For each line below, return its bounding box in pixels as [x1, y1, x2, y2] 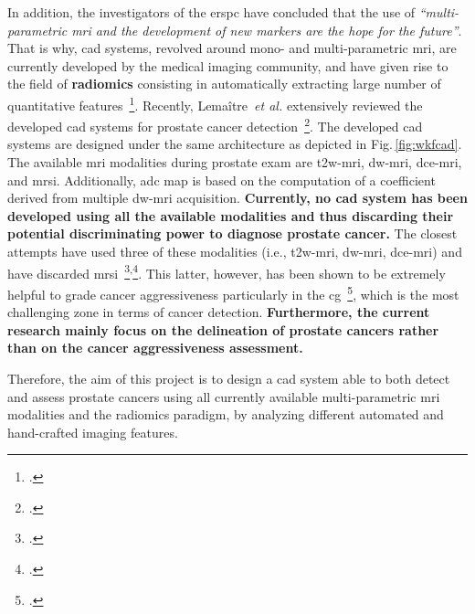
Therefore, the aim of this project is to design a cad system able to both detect [7, 368, 450, 387]
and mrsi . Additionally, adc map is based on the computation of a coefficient [7, 170, 436, 189]
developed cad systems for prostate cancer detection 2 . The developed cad [7, 114, 423, 135]
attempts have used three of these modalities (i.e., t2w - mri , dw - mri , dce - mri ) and [7, 242, 462, 261]
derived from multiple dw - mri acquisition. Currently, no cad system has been [7, 188, 468, 207]
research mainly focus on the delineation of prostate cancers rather [7, 320, 439, 339]
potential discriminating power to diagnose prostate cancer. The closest [7, 224, 458, 243]
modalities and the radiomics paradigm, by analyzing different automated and [7, 405, 444, 424]
